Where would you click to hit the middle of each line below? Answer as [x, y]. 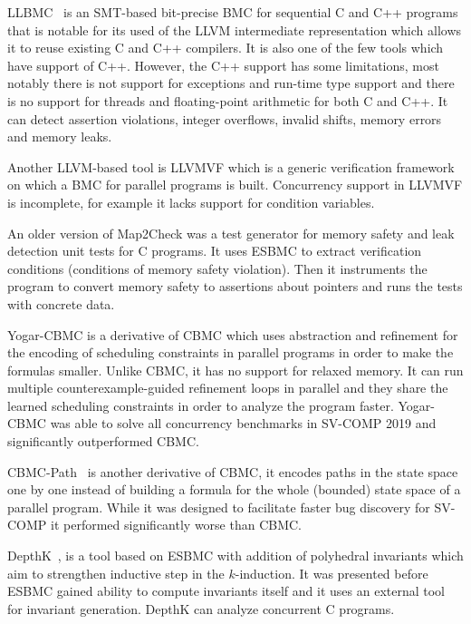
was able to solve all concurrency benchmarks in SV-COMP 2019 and [243, 423]
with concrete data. [61, 303]
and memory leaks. [60, 136]
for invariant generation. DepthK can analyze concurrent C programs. [201, 608]
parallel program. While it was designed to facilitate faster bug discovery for [219, 507]
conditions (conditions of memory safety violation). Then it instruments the [217, 268]
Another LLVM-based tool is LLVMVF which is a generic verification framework [231, 166]
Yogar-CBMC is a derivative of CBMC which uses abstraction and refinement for [233, 334]
